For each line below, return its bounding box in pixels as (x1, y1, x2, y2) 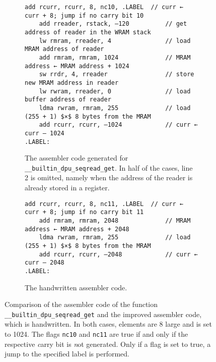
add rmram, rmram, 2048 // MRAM (39, 217, 191, 224)
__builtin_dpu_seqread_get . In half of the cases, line (25, 162, 193, 173)
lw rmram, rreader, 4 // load (39, 37, 191, 44)
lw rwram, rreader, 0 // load (39, 87, 191, 95)
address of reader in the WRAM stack (25, 28, 151, 36)
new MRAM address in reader (25, 79, 119, 86)
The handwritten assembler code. (25, 282, 127, 292)
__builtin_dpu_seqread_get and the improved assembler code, (5, 308, 202, 319)
